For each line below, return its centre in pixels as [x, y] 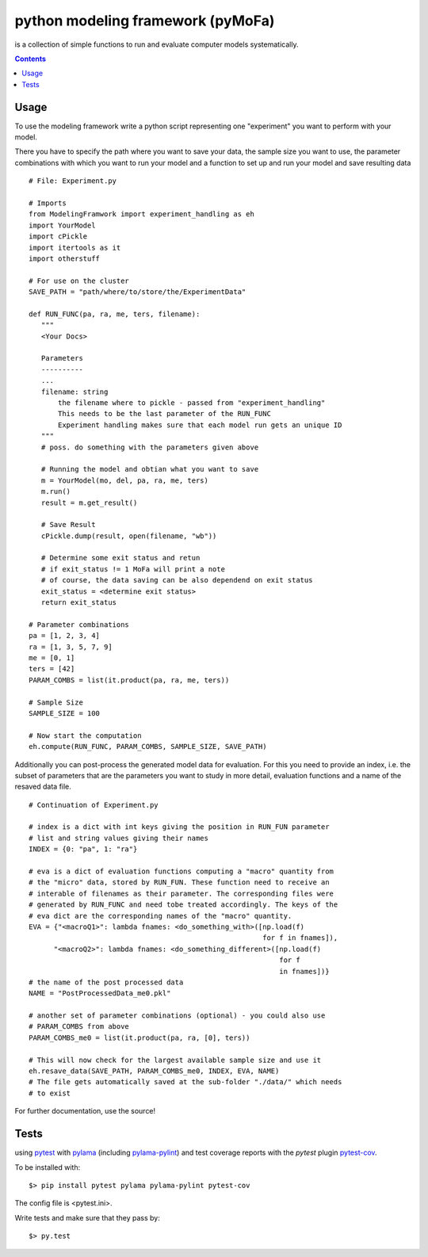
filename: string [75, 392]
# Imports [48, 203]
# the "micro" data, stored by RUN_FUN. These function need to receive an [179, 883]
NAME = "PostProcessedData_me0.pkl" [100, 993]
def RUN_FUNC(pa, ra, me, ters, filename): [115, 314]
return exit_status [79, 603]
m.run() [56, 492]
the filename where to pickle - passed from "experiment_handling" [192, 403]
